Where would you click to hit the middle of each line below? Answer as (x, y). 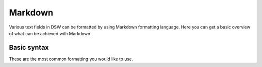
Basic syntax (29, 47)
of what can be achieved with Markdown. (50, 33)
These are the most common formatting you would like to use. (71, 59)
